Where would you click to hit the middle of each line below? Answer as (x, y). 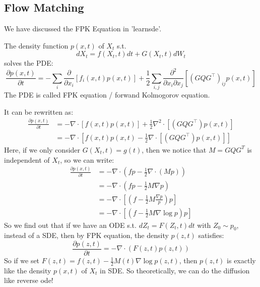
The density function (36, 45)
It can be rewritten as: (39, 111)
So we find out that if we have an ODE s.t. (70, 225)
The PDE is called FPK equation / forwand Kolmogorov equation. (107, 95)
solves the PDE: (29, 63)
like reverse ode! (29, 280)
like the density (28, 270)
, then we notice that (174, 149)
